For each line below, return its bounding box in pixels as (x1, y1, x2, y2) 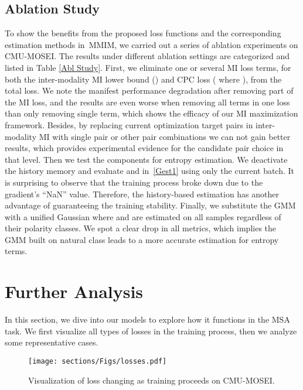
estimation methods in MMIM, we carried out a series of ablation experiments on (5, 38, 298, 50)
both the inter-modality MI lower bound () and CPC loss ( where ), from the (5, 73, 282, 85)
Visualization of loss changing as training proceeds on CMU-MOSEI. (28, 374, 275, 386)
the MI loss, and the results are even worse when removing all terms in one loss (5, 95, 290, 108)
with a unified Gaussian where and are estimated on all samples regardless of (5, 210, 281, 223)
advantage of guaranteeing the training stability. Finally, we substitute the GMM (5, 199, 296, 211)
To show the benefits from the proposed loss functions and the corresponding (5, 27, 281, 39)
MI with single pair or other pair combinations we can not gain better (39, 130, 291, 142)
